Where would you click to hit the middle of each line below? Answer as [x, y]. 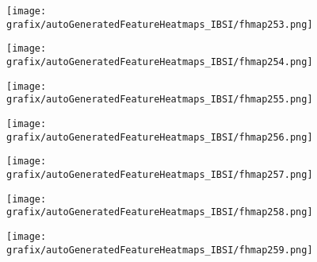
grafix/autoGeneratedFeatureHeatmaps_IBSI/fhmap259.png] [160, 250]
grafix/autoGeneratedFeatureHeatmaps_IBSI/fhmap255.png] [160, 100]
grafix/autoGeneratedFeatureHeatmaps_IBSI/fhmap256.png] [160, 137]
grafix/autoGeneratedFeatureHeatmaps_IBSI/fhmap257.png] [160, 174]
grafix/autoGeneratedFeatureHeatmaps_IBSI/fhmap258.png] [160, 212]
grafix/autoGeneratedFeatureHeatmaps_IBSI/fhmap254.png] [160, 62]
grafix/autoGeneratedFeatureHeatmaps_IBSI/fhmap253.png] [160, 24]
